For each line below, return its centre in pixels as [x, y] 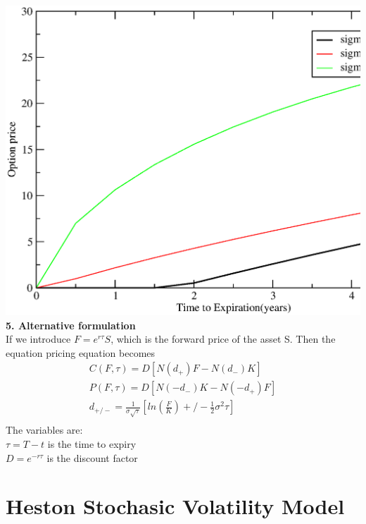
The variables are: [44, 430]
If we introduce [38, 339]
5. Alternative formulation [71, 325]
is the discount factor [92, 457]
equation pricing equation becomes [81, 352]
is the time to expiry [92, 444]
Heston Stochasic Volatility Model [175, 506]
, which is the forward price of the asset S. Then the [223, 339]
